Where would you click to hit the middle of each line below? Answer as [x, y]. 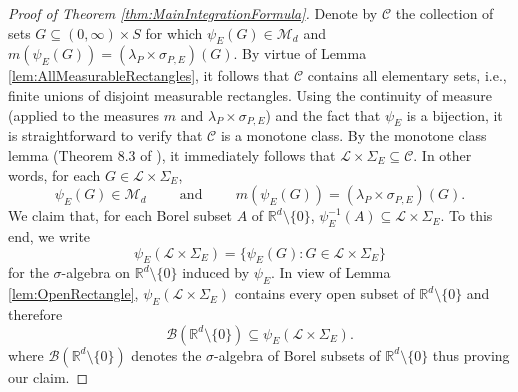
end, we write [49, 235]
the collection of [444, 13]
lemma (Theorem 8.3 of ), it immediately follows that [172, 154]
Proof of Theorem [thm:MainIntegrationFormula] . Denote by [193, 13]
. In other [442, 154]
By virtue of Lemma [304, 53]
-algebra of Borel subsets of [297, 354]
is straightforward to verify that [105, 135]
